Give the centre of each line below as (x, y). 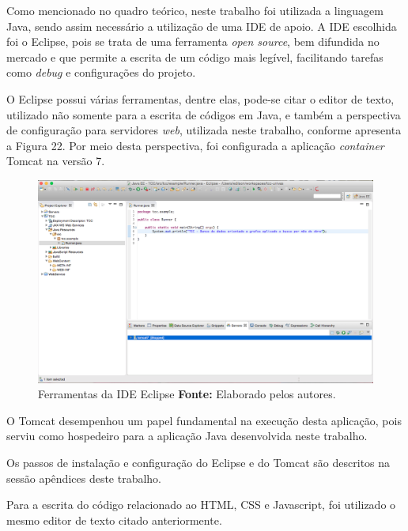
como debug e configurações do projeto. (101, 72)
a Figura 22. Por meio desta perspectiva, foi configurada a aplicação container (195, 145)
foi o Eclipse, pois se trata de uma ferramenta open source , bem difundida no (193, 41)
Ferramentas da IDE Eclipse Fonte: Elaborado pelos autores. (187, 394)
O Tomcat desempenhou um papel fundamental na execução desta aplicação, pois (204, 420)
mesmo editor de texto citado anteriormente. (114, 520)
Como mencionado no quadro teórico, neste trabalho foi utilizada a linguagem (195, 10)
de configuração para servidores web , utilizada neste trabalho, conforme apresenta (204, 130)
